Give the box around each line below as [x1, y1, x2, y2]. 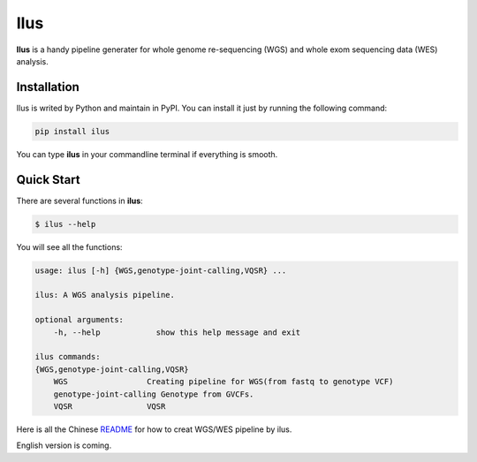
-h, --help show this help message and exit [53, 327, 301, 337]
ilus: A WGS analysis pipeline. [34, 290, 176, 300]
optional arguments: [34, 314, 124, 325]
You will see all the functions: [16, 241, 123, 252]
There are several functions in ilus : [16, 195, 143, 206]
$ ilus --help [34, 219, 96, 229]
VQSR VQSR [53, 401, 166, 411]
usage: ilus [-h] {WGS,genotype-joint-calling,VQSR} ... [34, 265, 287, 276]
